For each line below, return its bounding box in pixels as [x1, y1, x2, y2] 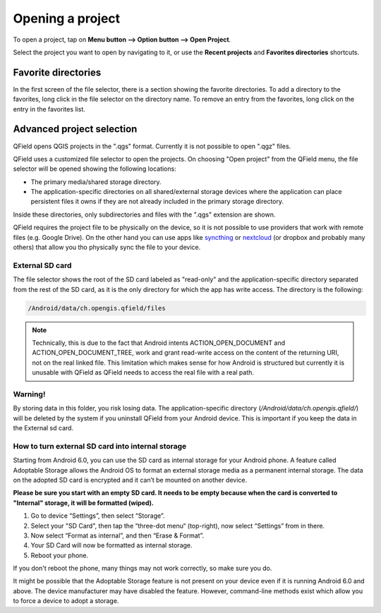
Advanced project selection [13, 123, 138, 135]
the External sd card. [13, 424, 74, 432]
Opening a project [13, 11, 121, 26]
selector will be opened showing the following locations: [13, 164, 176, 173]
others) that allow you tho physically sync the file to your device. [13, 243, 201, 252]
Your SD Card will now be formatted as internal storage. [30, 541, 193, 550]
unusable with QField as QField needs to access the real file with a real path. [32, 368, 254, 377]
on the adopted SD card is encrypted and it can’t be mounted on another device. [13, 475, 248, 484]
